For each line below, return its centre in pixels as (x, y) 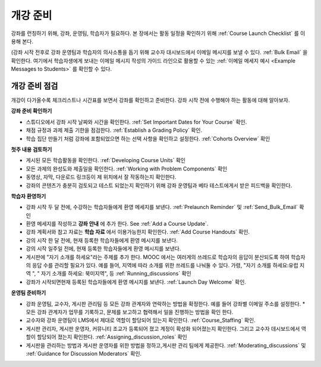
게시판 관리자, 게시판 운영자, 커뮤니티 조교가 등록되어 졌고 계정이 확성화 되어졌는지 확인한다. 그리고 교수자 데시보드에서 (163, 328)
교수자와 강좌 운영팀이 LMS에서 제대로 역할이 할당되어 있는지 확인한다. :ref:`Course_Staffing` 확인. (141, 320)
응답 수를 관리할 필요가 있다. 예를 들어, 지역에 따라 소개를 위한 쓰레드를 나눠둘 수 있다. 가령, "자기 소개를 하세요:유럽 (165, 265)
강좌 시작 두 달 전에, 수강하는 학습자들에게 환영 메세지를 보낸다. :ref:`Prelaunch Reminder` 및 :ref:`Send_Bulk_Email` (162, 207)
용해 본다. (22, 41)
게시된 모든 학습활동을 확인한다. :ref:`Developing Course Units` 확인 (106, 160)
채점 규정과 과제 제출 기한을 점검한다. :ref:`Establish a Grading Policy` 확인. (114, 130)
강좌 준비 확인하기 (32, 111)
